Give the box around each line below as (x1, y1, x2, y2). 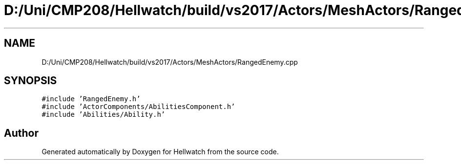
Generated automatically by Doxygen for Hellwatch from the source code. (42, 147, 279, 156)
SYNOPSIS (4, 74, 57, 87)
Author (4, 127, 39, 139)
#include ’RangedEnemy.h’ (42, 95, 141, 103)
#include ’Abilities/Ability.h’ (42, 110, 166, 119)
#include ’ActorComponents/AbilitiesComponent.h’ (42, 103, 235, 111)
